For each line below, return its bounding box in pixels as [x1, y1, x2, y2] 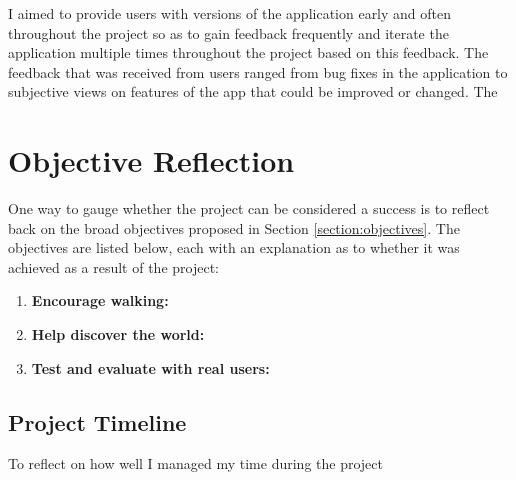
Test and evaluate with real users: [31, 357, 270, 378]
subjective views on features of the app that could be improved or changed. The [8, 81, 498, 102]
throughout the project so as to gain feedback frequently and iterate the [8, 22, 449, 43]
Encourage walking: [31, 290, 169, 311]
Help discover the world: [31, 324, 205, 345]
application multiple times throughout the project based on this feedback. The [8, 42, 489, 63]
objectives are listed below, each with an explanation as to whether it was [8, 237, 460, 258]
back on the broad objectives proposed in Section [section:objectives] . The [8, 217, 460, 238]
